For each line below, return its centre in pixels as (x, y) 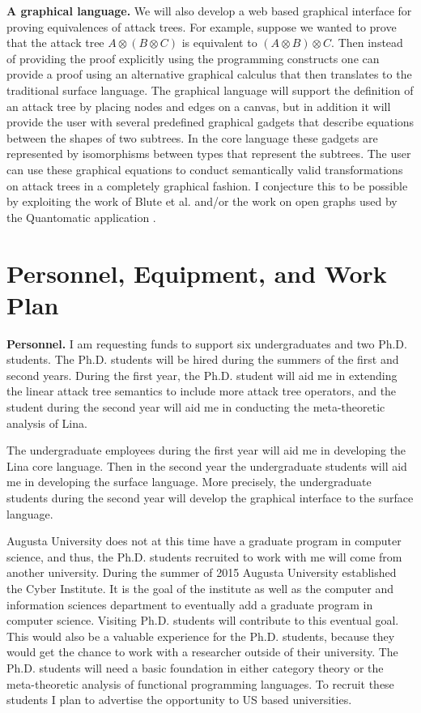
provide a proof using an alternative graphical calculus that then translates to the (209, 74)
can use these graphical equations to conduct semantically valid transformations (205, 169)
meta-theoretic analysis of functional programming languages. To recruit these (200, 683)
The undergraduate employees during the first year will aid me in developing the (206, 450)
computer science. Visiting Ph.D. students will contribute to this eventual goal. (203, 620)
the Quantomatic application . (81, 217)
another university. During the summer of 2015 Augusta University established (202, 572)
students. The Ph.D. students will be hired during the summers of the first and (203, 359)
